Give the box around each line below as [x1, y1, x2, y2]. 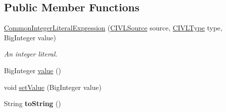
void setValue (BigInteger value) [4, 82, 102, 92]
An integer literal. [4, 49, 58, 59]
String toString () [4, 98, 61, 109]
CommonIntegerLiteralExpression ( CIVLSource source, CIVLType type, [4, 23, 223, 33]
